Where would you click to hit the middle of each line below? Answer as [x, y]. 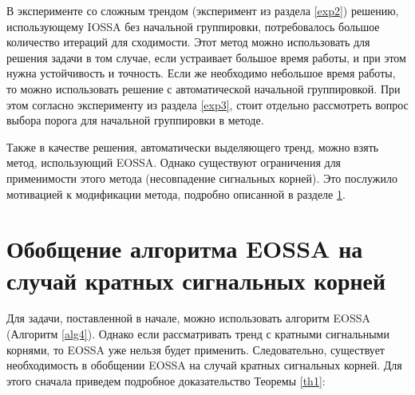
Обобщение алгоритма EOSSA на [185, 249]
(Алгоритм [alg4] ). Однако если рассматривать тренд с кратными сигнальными [198, 334]
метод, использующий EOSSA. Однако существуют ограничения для [174, 162]
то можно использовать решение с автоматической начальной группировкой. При [204, 88]
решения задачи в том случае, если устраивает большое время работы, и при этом [206, 57]
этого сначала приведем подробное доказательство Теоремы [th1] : [166, 380]
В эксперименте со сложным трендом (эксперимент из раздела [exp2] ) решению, [203, 10]
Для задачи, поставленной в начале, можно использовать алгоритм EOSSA [189, 318]
